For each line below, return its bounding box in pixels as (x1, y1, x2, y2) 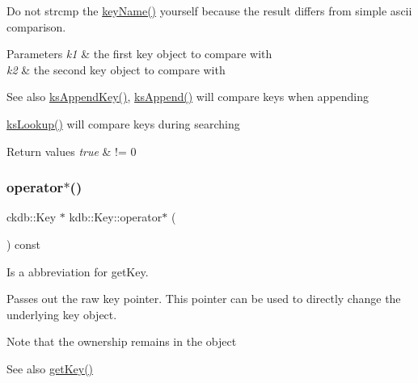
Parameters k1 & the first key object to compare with (6, 45, 272, 62)
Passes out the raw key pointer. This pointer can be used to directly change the (6, 290, 401, 307)
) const (6, 235, 41, 252)
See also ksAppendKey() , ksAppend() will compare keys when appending (6, 88, 369, 105)
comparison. (6, 18, 66, 35)
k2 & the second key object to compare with (6, 61, 226, 78)
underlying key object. (6, 305, 117, 322)
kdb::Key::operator (69, 208, 163, 225)
